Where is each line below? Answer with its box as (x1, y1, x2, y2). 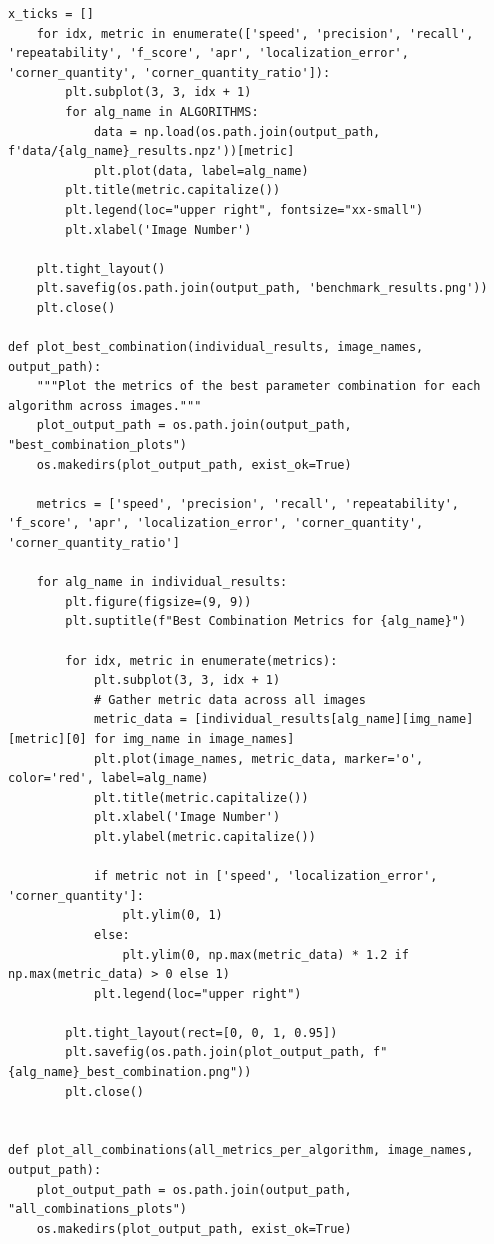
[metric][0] (8, 731, 87, 746)
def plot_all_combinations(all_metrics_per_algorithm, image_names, (8, 1143, 474, 1158)
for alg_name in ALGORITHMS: (65, 104, 259, 119)
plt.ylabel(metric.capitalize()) (93, 829, 316, 844)
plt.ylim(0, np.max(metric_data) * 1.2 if (122, 947, 409, 962)
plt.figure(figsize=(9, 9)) (65, 594, 252, 609)
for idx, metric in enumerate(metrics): (65, 653, 338, 668)
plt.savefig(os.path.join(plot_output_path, (65, 1045, 366, 1060)
